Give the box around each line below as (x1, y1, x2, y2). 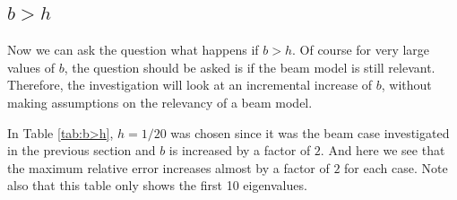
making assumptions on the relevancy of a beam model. (7, 92, 313, 111)
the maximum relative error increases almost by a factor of (7, 158, 330, 177)
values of (7, 57, 55, 76)
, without (381, 75, 432, 94)
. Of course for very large (292, 40, 430, 59)
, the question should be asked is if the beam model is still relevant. (64, 57, 435, 76)
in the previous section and (7, 141, 156, 160)
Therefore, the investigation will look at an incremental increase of (7, 75, 373, 94)
